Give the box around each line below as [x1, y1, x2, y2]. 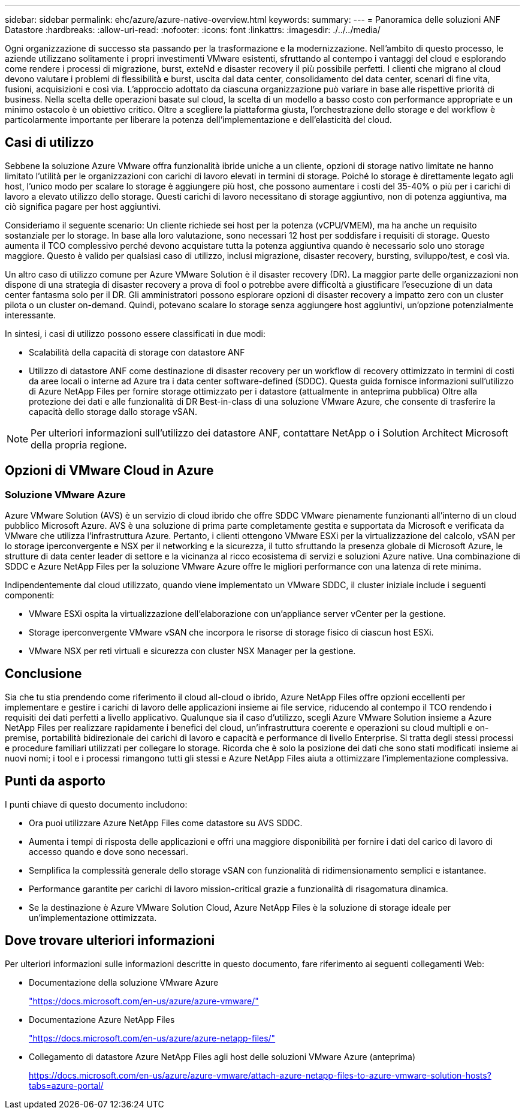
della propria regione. [31, 438, 127, 451]
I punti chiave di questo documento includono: [5, 799, 188, 809]
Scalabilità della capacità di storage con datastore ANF [29, 347, 245, 357]
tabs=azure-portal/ [29, 1080, 104, 1091]
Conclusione [5, 666, 82, 682]
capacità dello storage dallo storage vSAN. [29, 406, 197, 417]
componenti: [5, 590, 55, 601]
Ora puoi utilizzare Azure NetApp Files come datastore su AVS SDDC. [29, 817, 303, 828]
